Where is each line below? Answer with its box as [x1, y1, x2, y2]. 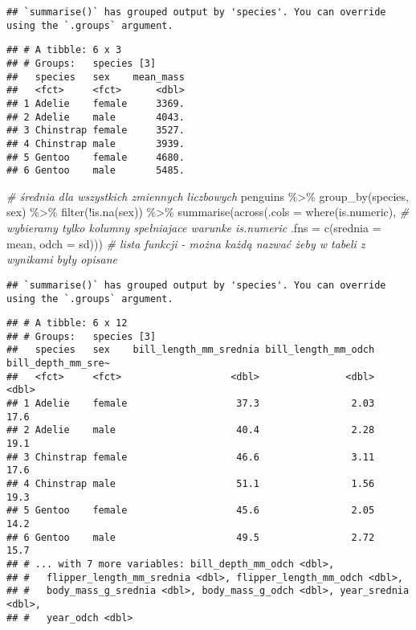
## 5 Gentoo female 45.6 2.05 [6, 505, 375, 517]
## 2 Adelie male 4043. [6, 111, 185, 123]
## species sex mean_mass [6, 71, 185, 83]
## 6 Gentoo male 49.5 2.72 [6, 531, 375, 543]
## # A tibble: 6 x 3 [6, 44, 122, 56]
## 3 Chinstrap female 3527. [6, 125, 185, 137]
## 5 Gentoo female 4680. [6, 151, 185, 163]
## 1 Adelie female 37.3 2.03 [6, 398, 375, 410]
